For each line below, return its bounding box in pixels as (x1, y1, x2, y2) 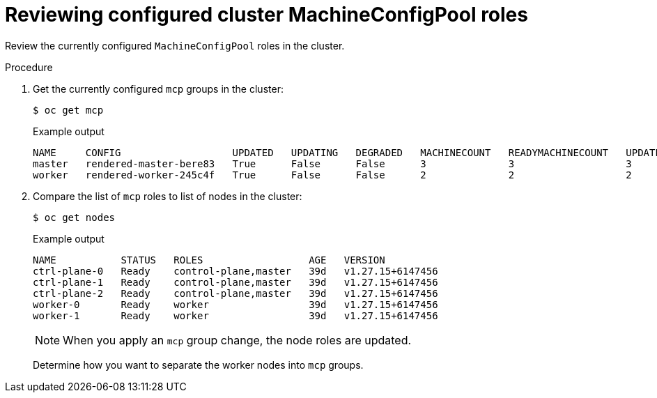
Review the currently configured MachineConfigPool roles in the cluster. (5, 39, 345, 52)
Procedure (5, 61, 53, 73)
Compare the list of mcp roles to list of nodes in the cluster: (33, 190, 302, 202)
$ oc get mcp (33, 104, 104, 116)
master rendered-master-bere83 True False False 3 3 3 (33, 158, 632, 169)
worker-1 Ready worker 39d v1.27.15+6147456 (33, 309, 438, 321)
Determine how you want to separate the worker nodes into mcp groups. (33, 358, 364, 371)
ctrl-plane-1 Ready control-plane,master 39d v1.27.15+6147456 (33, 276, 438, 288)
